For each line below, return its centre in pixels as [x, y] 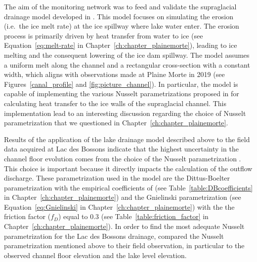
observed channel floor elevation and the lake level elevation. [95, 255]
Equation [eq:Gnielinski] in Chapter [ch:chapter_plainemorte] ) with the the [119, 206]
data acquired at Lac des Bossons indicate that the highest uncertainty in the [121, 149]
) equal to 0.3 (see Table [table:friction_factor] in [133, 216]
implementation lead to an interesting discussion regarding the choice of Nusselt [125, 113]
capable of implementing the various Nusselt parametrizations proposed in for [122, 94]
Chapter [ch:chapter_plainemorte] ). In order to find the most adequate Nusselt [124, 226]
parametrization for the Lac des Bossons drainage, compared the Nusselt [114, 236]
